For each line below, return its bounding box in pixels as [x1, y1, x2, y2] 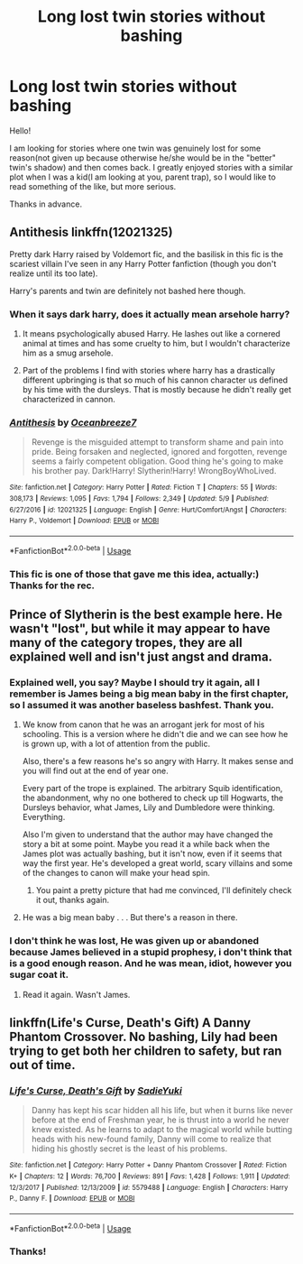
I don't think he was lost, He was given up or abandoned [9, 935, 260, 947]
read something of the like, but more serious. [9, 180, 177, 191]
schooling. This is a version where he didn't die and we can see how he [22, 729, 289, 740]
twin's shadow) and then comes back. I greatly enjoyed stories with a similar [9, 161, 293, 172]
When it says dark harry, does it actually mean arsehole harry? [9, 308, 290, 320]
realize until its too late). [9, 268, 98, 279]
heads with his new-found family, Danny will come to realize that [31, 1134, 272, 1145]
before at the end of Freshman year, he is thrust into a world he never [31, 1114, 290, 1125]
